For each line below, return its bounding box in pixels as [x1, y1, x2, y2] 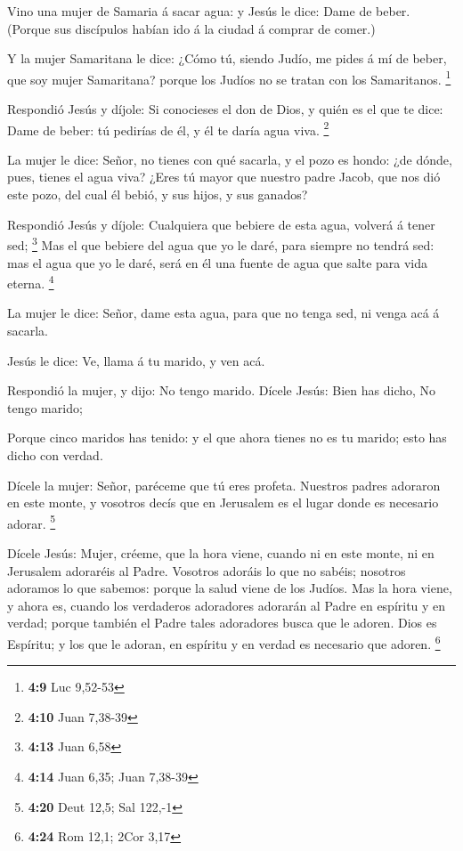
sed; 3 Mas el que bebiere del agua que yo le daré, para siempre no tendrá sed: [7, 233, 435, 254]
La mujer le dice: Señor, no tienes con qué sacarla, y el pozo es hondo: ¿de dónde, [7, 150, 452, 168]
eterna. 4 [7, 272, 54, 292]
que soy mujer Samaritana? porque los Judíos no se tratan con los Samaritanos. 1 [7, 67, 451, 88]
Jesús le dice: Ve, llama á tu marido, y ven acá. [7, 351, 265, 369]
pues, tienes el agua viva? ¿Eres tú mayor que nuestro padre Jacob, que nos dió [7, 167, 441, 186]
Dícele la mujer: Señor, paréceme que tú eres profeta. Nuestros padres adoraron [7, 475, 441, 494]
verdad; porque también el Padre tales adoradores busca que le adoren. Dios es [7, 613, 437, 632]
